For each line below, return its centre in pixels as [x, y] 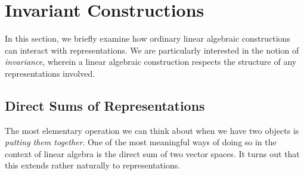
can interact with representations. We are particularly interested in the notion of [152, 50]
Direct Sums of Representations [105, 105]
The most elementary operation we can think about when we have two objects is [152, 130]
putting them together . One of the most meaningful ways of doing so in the [141, 142]
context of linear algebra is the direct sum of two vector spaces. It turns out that [152, 153]
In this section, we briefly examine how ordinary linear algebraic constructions [148, 38]
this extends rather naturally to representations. [93, 165]
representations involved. [50, 73]
